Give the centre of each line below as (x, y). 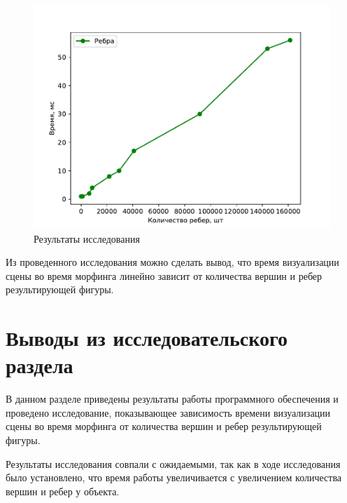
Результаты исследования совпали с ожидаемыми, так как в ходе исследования (173, 463)
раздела (40, 365)
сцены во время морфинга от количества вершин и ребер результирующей (164, 426)
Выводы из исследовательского (147, 338)
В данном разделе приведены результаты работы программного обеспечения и (172, 399)
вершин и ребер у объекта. (63, 491)
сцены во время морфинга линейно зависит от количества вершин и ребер (164, 275)
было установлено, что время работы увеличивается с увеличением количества (174, 477)
